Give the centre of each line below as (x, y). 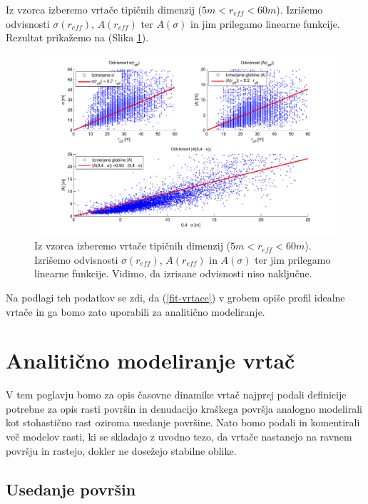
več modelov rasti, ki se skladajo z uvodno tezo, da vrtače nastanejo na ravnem (179, 437)
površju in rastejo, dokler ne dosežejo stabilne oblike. (121, 450)
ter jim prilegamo (293, 259)
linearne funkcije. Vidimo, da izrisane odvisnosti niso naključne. (173, 273)
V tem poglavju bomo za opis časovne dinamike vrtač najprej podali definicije (176, 395)
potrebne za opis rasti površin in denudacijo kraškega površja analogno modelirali (184, 408)
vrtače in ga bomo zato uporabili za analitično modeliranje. (136, 311)
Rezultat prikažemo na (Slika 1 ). (77, 37)
